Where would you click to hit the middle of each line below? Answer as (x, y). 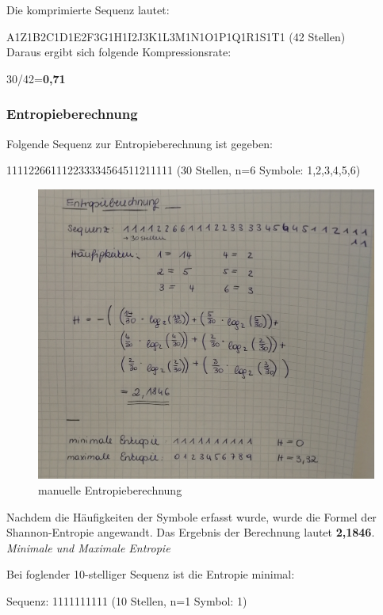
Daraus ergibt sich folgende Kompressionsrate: (119, 52)
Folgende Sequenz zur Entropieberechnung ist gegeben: (140, 143)
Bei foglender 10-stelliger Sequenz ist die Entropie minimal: (151, 574)
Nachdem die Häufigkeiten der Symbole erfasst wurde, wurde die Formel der (191, 516)
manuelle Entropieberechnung (110, 489)
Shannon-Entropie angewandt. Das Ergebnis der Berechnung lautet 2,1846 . (191, 532)
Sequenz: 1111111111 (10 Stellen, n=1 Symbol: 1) (127, 600)
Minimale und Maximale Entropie (88, 547)
